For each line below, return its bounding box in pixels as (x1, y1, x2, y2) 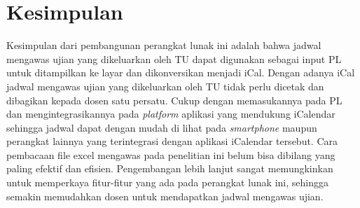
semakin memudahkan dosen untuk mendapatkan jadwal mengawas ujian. (6, 188, 324, 203)
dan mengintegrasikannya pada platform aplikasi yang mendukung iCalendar (6, 106, 335, 121)
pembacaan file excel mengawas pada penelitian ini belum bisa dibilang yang (6, 147, 335, 162)
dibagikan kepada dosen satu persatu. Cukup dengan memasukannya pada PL (6, 92, 342, 107)
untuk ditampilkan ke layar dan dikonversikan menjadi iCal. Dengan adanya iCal (6, 65, 355, 80)
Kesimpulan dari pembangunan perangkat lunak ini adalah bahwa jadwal (6, 38, 321, 53)
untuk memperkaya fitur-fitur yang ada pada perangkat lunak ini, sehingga (6, 175, 328, 190)
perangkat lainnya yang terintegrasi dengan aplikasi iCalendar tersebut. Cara (6, 134, 338, 148)
